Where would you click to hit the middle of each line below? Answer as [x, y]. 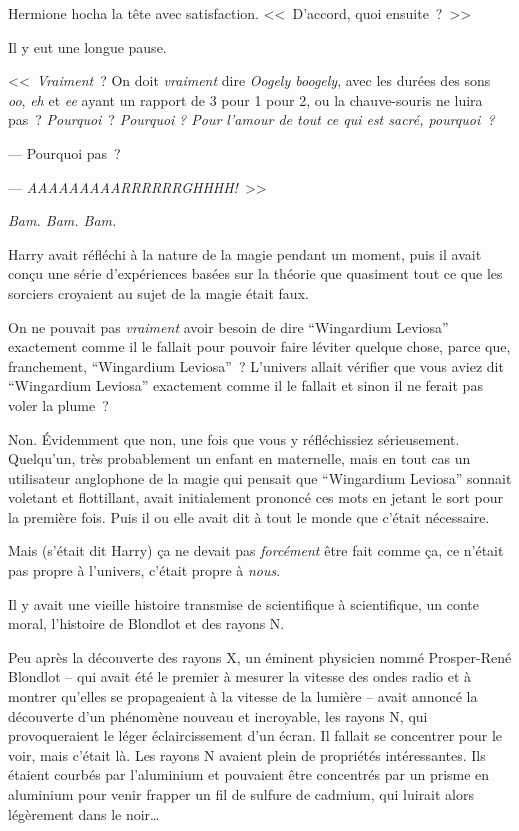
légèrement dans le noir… [84, 813]
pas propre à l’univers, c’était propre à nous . [144, 570]
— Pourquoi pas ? [64, 152]
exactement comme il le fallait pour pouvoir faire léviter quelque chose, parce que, [259, 346]
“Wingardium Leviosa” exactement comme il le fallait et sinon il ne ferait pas [245, 385]
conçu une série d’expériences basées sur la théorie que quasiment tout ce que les [255, 273]
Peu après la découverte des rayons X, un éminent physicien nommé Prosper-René [260, 656]
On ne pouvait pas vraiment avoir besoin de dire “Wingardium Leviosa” [228, 326]
